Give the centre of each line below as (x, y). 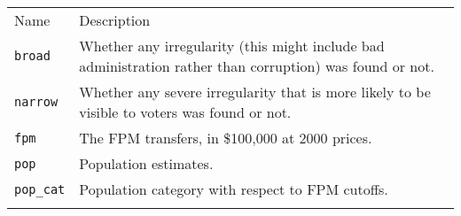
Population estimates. (146, 163)
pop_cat (40, 189)
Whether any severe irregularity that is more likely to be (255, 92)
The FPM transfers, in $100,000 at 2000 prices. (226, 138)
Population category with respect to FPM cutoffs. (234, 189)
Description (115, 20)
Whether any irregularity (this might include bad (232, 46)
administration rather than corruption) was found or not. (257, 66)
